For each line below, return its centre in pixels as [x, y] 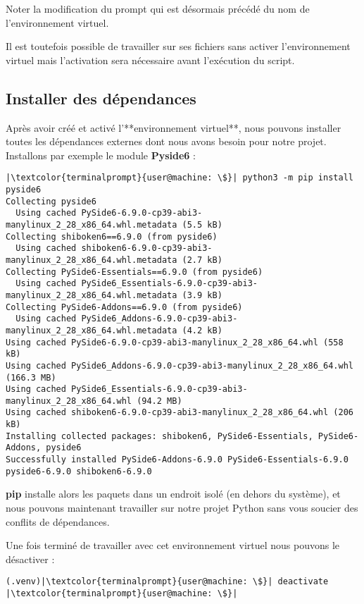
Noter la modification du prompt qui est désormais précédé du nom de [158, 8]
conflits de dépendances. [58, 521]
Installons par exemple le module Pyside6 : [101, 155]
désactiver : [30, 559]
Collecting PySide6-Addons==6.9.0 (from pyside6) [124, 307]
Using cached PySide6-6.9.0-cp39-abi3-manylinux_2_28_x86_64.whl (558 [175, 342]
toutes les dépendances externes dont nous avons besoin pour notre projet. [166, 141]
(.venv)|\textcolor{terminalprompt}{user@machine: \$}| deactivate [167, 582]
